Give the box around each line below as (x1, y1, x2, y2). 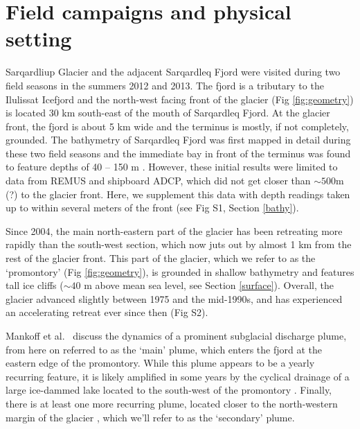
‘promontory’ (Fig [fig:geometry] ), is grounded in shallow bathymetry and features (6, 264, 354, 279)
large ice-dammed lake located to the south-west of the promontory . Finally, (6, 383, 332, 397)
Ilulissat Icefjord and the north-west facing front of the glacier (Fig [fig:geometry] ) (6, 91, 354, 106)
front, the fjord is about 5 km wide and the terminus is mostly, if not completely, (6, 119, 349, 133)
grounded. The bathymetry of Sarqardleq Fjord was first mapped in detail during (6, 132, 351, 147)
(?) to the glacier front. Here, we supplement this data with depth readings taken (6, 186, 350, 201)
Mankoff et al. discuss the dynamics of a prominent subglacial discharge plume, (6, 329, 347, 342)
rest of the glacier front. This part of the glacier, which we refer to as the (6, 251, 316, 265)
